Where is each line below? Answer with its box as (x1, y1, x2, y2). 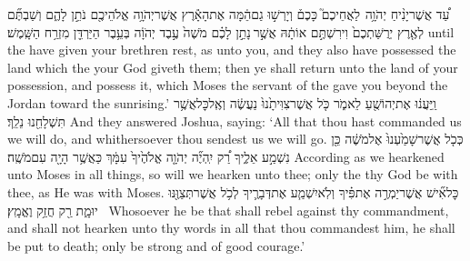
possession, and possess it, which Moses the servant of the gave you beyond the (7, 75, 448, 95)
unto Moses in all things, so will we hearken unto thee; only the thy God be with (7, 165, 458, 184)
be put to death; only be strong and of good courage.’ (7, 236, 305, 255)
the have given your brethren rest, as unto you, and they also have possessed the (7, 40, 456, 59)
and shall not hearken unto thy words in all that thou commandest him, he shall (7, 218, 455, 237)
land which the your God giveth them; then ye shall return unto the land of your (7, 57, 458, 76)
